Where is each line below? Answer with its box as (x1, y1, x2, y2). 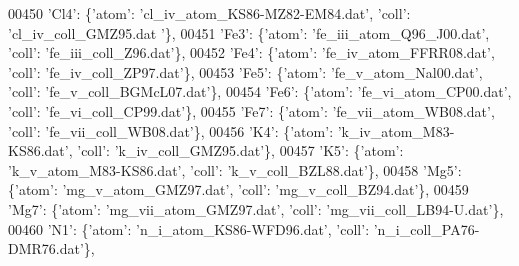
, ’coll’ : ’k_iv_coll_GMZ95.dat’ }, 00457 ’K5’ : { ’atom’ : (68, 140, 404, 161)
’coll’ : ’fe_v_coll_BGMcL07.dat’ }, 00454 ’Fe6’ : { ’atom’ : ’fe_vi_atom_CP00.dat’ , (8, 81, 512, 102)
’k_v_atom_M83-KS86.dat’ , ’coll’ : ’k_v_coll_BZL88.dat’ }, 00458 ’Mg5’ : (8, 159, 462, 180)
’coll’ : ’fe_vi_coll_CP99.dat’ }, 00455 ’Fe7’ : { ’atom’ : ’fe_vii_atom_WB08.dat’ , (8, 100, 495, 121)
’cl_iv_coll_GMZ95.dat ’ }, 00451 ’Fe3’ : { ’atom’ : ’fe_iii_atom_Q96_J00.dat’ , (8, 22, 490, 43)
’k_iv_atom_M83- (337, 120, 455, 141)
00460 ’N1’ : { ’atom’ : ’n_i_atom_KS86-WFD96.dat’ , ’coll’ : (8, 218, 370, 239)
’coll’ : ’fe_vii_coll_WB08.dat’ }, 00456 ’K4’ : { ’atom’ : (8, 120, 334, 141)
